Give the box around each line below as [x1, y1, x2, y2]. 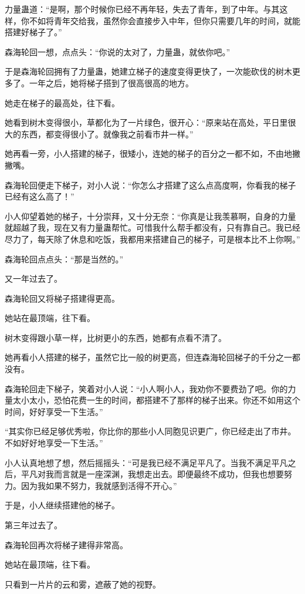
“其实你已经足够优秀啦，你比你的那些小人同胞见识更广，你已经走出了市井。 [5, 425, 296, 437]
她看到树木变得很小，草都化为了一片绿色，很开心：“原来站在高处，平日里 [5, 116, 288, 129]
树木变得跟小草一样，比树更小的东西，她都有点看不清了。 [5, 331, 226, 343]
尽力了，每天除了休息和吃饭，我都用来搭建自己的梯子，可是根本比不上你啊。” [5, 232, 300, 245]
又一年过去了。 [5, 272, 62, 285]
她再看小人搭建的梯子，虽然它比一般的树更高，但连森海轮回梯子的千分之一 [5, 351, 292, 363]
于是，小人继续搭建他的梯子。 [5, 499, 120, 511]
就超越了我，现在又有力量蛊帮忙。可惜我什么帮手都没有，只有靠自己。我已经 [5, 221, 300, 234]
